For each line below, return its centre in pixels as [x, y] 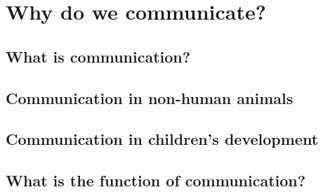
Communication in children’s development [162, 139]
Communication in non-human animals [150, 97]
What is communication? [98, 56]
